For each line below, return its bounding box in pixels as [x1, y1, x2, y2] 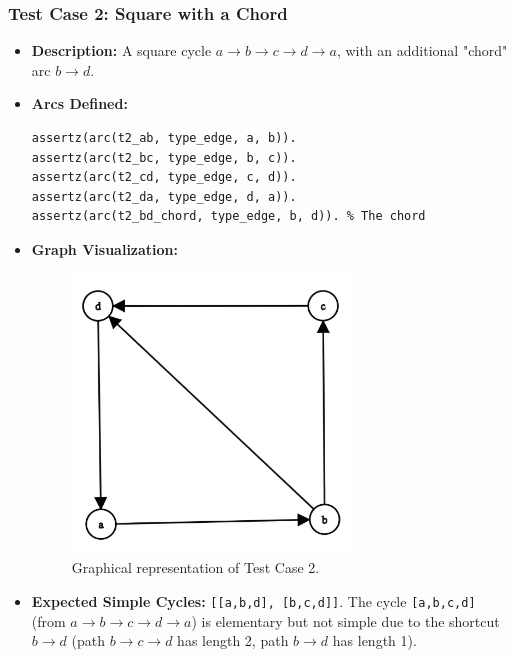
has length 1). [332, 630, 417, 651]
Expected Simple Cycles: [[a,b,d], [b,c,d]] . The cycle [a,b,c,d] [31, 590, 476, 611]
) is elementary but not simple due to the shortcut [191, 610, 500, 631]
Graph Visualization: [31, 238, 179, 259]
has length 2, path [177, 630, 289, 651]
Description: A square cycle [31, 40, 212, 61]
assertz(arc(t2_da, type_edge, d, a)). [31, 189, 297, 204]
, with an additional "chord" [336, 40, 508, 61]
